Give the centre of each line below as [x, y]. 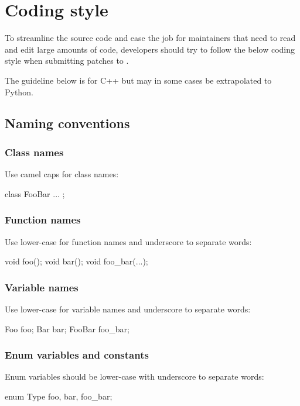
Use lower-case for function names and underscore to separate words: [128, 241]
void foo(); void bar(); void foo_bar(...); [76, 261]
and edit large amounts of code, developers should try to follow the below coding [150, 49]
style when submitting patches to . [67, 61]
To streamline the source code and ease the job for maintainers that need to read [150, 38]
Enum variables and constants [77, 355]
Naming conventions [67, 123]
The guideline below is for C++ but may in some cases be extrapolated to [138, 80]
